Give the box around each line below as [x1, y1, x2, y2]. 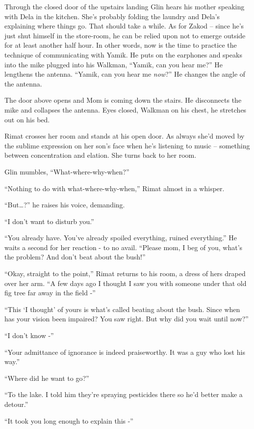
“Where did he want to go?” [4, 372, 89, 383]
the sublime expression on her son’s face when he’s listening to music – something [4, 140, 250, 150]
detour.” [4, 399, 28, 409]
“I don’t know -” [4, 330, 54, 341]
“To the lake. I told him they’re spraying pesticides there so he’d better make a [4, 389, 243, 400]
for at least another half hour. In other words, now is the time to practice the [4, 40, 237, 50]
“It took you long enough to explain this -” [4, 415, 133, 426]
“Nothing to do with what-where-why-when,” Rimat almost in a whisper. [4, 183, 225, 193]
